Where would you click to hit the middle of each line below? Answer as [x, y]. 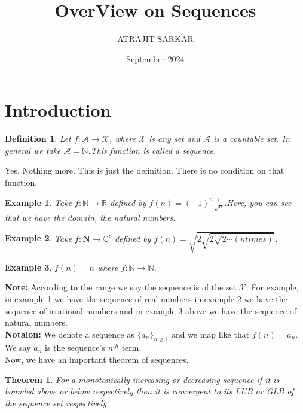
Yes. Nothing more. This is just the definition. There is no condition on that [145, 170]
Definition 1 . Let [38, 139]
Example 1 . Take [39, 202]
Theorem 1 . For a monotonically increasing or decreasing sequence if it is [142, 379]
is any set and [175, 139]
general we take [33, 150]
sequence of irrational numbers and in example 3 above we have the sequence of [151, 310]
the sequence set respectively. [57, 403]
